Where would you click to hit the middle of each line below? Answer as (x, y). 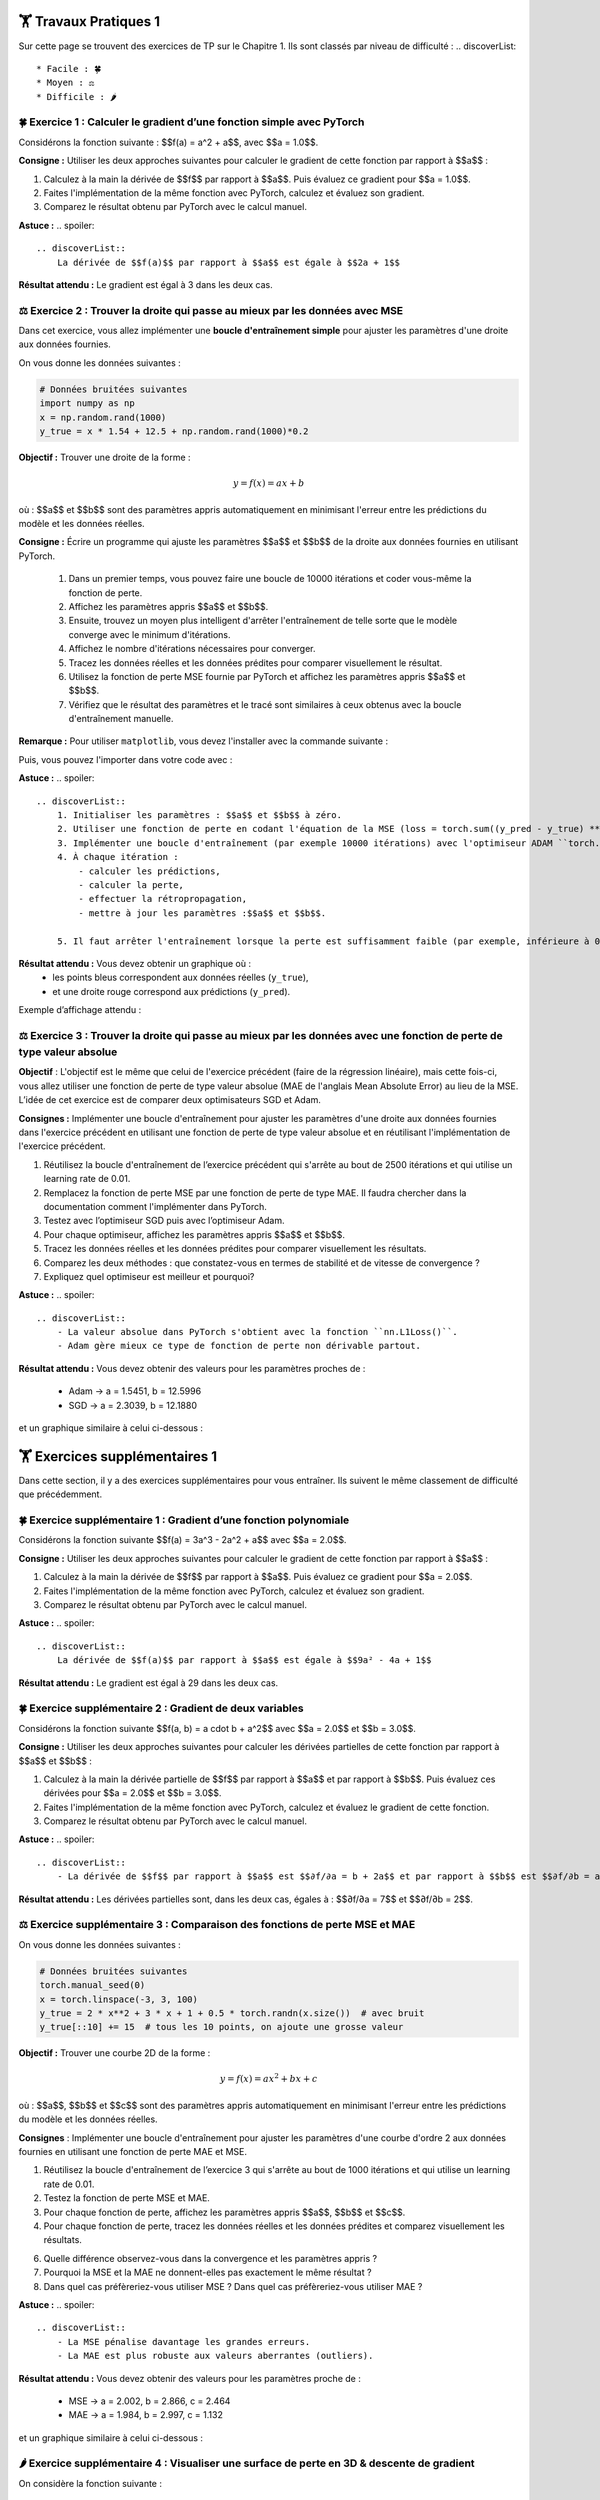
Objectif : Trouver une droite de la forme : (104, 457)
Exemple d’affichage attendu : (80, 1010)
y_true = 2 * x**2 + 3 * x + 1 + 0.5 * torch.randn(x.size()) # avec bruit (232, 2013)
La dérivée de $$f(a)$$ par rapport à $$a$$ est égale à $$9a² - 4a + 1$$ (244, 1660)
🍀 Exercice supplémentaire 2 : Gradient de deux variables (161, 1708)
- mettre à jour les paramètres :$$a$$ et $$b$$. (202, 913)
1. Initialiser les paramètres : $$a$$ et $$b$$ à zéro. (199, 815)
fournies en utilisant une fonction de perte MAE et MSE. (133, 2152)
